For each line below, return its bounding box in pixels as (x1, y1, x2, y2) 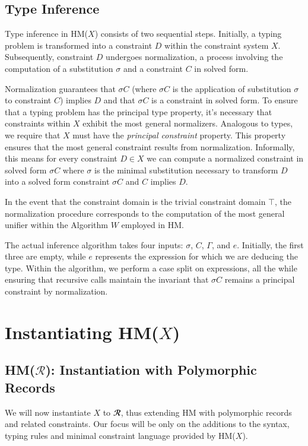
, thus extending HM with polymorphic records (120, 406, 292, 418)
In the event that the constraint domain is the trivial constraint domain (5, 195, 266, 207)
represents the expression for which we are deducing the (95, 250, 298, 262)
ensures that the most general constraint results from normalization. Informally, (5, 140, 295, 153)
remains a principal (224, 273, 295, 286)
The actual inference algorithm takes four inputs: (5, 238, 183, 251)
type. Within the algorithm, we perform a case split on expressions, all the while (5, 261, 297, 274)
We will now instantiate (5, 406, 91, 418)
